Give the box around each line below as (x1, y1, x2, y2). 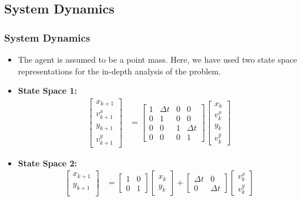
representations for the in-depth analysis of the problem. (18, 64, 221, 77)
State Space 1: (18, 84, 77, 97)
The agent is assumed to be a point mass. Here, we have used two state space (18, 53, 297, 65)
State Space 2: (18, 156, 77, 169)
